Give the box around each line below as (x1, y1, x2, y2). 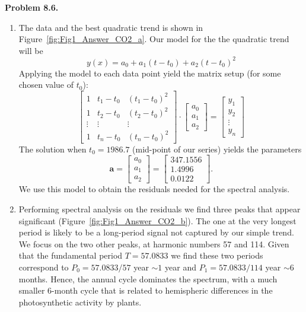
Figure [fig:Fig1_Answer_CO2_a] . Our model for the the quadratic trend (18, 33, 289, 45)
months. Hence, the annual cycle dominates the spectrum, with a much (18, 272, 278, 285)
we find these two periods (171, 249, 263, 262)
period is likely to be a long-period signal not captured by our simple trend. (18, 226, 294, 238)
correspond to (18, 260, 69, 273)
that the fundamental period (18, 249, 123, 262)
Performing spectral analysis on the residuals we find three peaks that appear (18, 202, 301, 215)
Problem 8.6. (5, 1, 59, 13)
